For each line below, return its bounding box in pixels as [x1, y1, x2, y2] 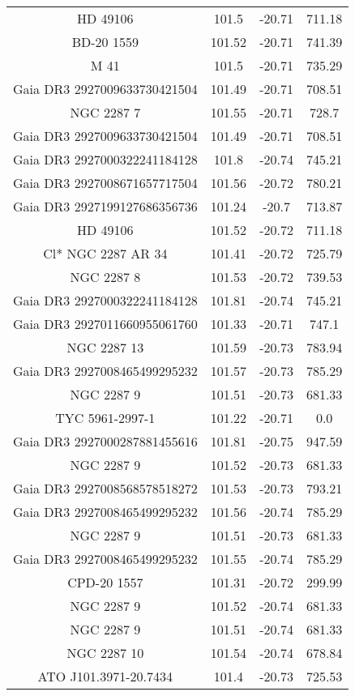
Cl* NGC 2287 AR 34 [43, 244, 168, 263]
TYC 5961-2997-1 [55, 408, 156, 427]
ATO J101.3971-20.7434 [37, 667, 173, 685]
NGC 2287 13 [66, 338, 144, 357]
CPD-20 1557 [67, 573, 143, 591]
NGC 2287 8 [70, 267, 141, 286]
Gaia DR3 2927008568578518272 [13, 479, 198, 497]
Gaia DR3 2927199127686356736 [13, 197, 198, 216]
